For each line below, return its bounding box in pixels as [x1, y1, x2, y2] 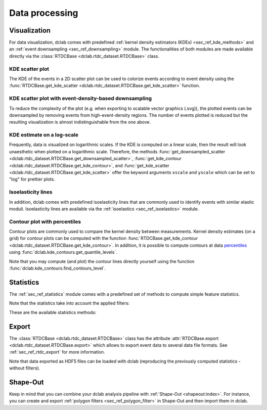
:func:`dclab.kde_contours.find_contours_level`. [9, 265, 106, 272]
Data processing [9, 7, 79, 18]
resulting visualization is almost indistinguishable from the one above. [9, 119, 151, 125]
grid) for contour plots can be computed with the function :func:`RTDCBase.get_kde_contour [9, 235, 198, 241]
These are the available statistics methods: [9, 309, 96, 315]
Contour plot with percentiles [9, 218, 81, 225]
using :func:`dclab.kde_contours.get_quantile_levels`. [9, 249, 118, 255]
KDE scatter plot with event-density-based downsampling [9, 95, 152, 102]
